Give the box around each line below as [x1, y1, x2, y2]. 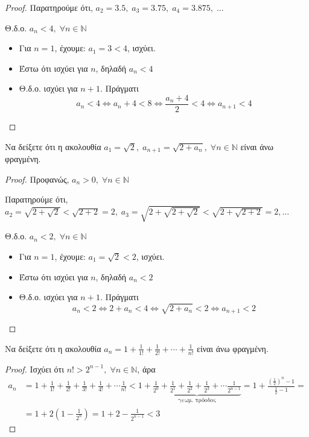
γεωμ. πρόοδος [177, 397, 216, 404]
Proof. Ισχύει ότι [5, 362, 64, 375]
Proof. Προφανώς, [5, 172, 69, 185]
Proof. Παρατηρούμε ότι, [5, 1, 93, 13]
